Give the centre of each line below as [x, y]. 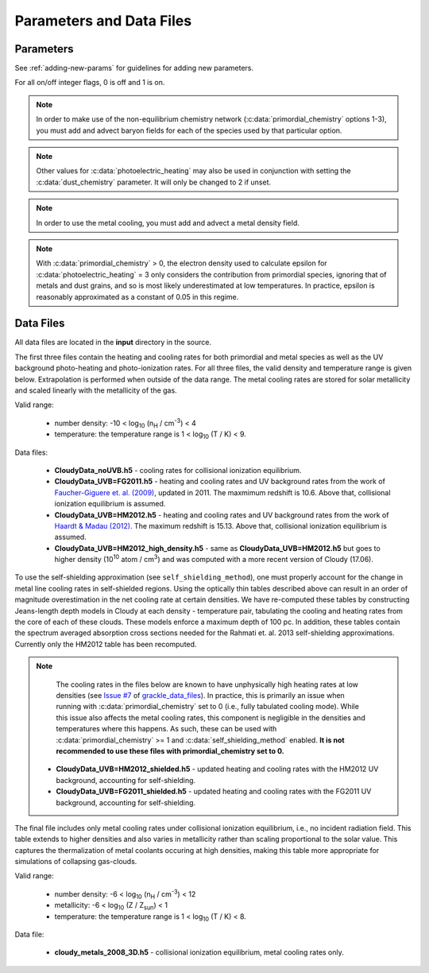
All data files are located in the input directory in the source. [113, 343]
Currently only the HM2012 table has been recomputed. [106, 644]
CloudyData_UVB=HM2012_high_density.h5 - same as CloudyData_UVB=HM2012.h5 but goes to [217, 548]
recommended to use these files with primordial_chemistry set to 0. [170, 750]
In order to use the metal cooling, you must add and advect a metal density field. [168, 223]
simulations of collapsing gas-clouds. [76, 862]
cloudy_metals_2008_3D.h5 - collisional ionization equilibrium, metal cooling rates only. [199, 952]
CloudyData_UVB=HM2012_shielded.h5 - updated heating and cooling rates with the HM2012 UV [217, 769]
